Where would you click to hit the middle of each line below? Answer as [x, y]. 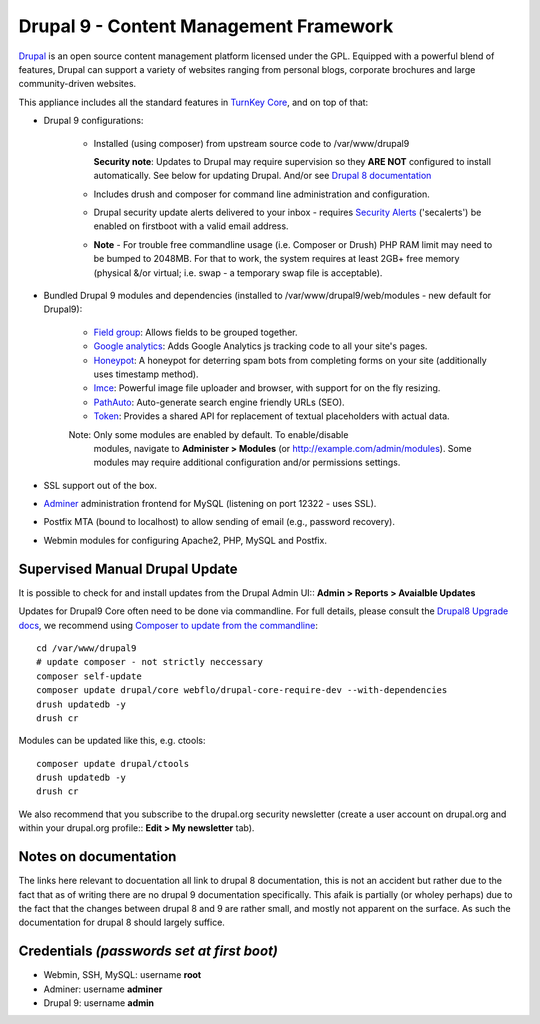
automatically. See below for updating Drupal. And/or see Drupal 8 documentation [262, 176]
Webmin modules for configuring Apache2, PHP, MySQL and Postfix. [185, 540]
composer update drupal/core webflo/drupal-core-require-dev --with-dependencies [242, 690]
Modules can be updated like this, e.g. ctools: [112, 741]
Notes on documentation [97, 856]
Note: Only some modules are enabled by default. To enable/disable [208, 434]
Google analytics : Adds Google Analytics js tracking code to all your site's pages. [260, 346]
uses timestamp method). [146, 374]
